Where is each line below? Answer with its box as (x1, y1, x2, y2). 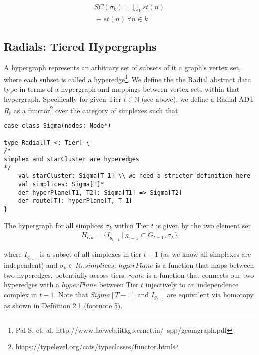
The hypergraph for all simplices (4, 220, 103, 230)
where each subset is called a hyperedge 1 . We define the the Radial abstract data (4, 72, 251, 84)
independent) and (4, 260, 58, 270)
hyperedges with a (4, 279, 59, 290)
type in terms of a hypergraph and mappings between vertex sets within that (4, 83, 240, 94)
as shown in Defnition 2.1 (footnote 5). (4, 300, 123, 311)
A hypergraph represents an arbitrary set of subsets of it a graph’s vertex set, (4, 62, 241, 73)
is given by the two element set (156, 220, 251, 230)
